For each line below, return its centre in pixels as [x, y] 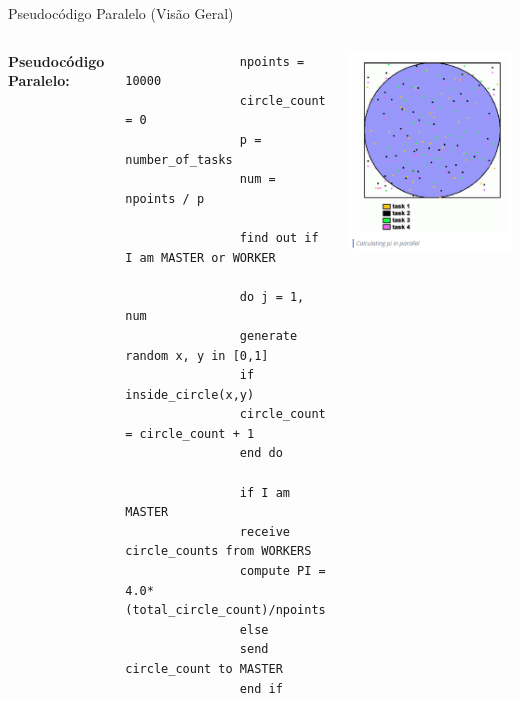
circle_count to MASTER [204, 669]
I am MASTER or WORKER [200, 257]
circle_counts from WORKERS [218, 551]
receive [264, 531]
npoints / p [165, 198]
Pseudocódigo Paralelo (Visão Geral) [121, 13]
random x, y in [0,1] [197, 355]
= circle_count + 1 [190, 433]
